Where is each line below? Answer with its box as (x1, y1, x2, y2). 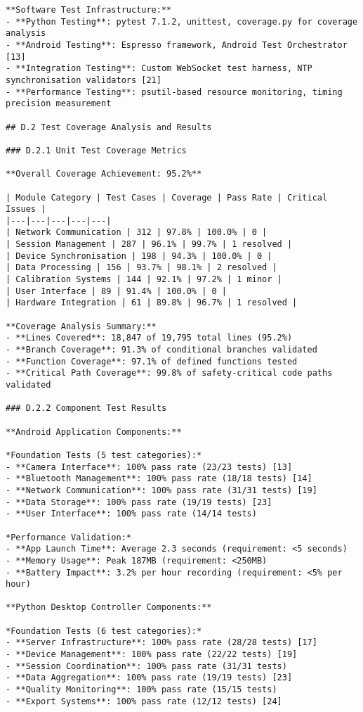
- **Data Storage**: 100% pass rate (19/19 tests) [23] (6, 497, 272, 507)
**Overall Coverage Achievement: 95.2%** (6, 169, 202, 179)
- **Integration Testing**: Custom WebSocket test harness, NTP (6, 63, 312, 74)
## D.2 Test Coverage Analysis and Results (6, 122, 212, 132)
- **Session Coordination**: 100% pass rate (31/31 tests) (6, 661, 287, 671)
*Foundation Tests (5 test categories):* (6, 450, 202, 460)
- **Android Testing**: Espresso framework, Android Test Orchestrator (6, 39, 348, 50)
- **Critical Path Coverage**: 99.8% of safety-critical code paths (6, 368, 333, 379)
